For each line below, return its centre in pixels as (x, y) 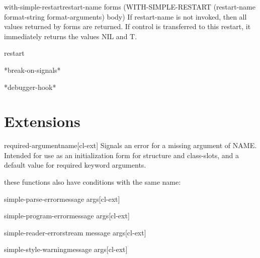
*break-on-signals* (32, 70)
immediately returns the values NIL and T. (71, 36)
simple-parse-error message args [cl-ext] (62, 199)
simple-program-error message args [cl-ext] (67, 216)
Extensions (42, 121)
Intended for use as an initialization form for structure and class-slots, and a (122, 155)
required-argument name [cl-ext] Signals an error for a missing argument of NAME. (131, 145)
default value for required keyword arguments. (75, 165)
